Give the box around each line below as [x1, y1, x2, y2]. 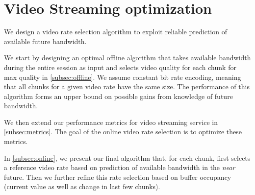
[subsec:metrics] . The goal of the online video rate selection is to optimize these [4, 126, 242, 137]
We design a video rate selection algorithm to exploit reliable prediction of [4, 26, 227, 37]
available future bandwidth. [4, 36, 87, 46]
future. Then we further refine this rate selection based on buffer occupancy [4, 171, 231, 182]
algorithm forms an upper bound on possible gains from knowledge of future [4, 91, 233, 101]
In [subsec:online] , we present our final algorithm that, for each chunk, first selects [4, 152, 251, 163]
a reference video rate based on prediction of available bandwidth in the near [4, 162, 235, 172]
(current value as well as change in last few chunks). [4, 181, 160, 192]
